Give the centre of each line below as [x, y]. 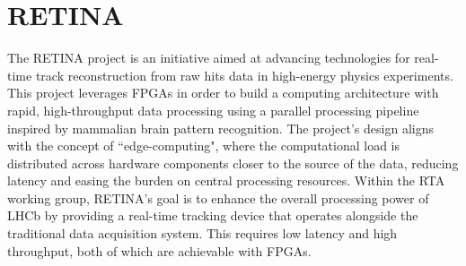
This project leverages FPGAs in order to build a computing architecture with [223, 93]
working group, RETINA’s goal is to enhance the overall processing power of [218, 197]
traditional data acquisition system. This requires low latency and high [202, 233]
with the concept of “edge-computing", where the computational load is [204, 146]
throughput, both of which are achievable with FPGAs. [159, 250]
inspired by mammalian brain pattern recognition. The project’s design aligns [220, 128]
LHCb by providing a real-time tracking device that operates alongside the [213, 215]
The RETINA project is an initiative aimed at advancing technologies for [209, 58]
